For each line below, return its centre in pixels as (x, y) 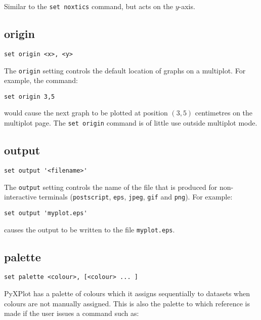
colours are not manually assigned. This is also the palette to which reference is (127, 303)
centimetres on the (224, 113)
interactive (20, 197)
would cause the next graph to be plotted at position (86, 113)
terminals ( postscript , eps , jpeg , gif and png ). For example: (136, 197)
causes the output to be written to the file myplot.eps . (90, 229)
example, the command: (41, 80)
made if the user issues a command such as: (72, 313)
